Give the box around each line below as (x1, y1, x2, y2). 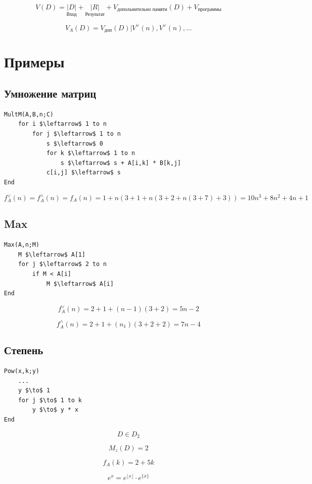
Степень (4, 342, 44, 358)
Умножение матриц (4, 85, 96, 101)
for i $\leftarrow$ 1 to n (18, 120, 107, 128)
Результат (85, 11, 105, 17)
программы (198, 7, 222, 12)
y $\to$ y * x (32, 406, 79, 414)
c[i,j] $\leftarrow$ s (46, 169, 121, 176)
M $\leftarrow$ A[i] (46, 280, 114, 287)
